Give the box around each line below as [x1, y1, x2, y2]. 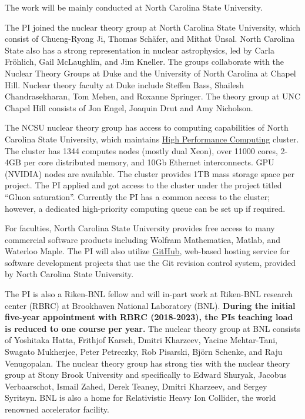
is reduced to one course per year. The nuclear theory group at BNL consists [5, 322, 300, 334]
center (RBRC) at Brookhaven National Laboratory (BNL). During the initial [5, 299, 296, 311]
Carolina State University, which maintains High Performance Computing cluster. [5, 132, 299, 145]
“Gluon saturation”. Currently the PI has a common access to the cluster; [5, 190, 270, 202]
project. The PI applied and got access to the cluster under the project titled [5, 179, 282, 191]
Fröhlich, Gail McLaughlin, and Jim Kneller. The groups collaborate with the [5, 55, 284, 68]
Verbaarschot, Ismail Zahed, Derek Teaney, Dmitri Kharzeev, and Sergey [5, 380, 267, 392]
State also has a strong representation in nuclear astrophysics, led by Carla [5, 44, 274, 56]
